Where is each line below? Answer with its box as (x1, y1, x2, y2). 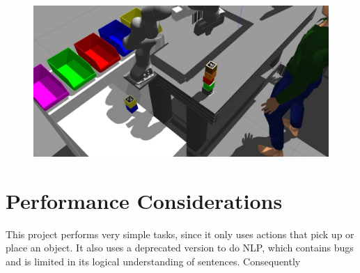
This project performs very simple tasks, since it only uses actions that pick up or (6, 226, 354, 241)
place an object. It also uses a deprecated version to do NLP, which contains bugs (6, 240, 354, 255)
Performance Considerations (6, 186, 283, 214)
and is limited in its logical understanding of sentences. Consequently (6, 253, 301, 268)
